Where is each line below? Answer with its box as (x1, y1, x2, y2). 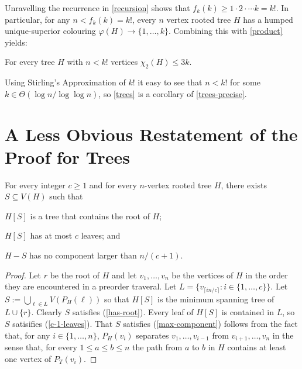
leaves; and (81, 229, 121, 242)
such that (49, 190, 83, 202)
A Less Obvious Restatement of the (5, 122, 298, 146)
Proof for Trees (5, 144, 131, 168)
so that (104, 292, 129, 305)
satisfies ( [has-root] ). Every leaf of (72, 306, 194, 318)
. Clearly (31, 306, 62, 318)
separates (136, 329, 169, 341)
